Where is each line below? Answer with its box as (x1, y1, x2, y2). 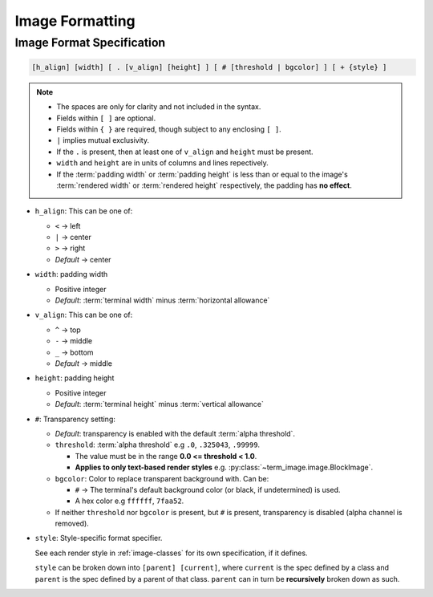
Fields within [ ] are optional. (56, 113, 156, 123)
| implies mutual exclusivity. (56, 136, 150, 145)
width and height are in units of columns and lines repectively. (56, 158, 269, 168)
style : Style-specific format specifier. (34, 534, 163, 543)
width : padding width (34, 270, 108, 279)
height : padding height (34, 373, 115, 383)
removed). (55, 518, 90, 529)
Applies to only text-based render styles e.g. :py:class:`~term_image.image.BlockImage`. (75, 462, 373, 473)
